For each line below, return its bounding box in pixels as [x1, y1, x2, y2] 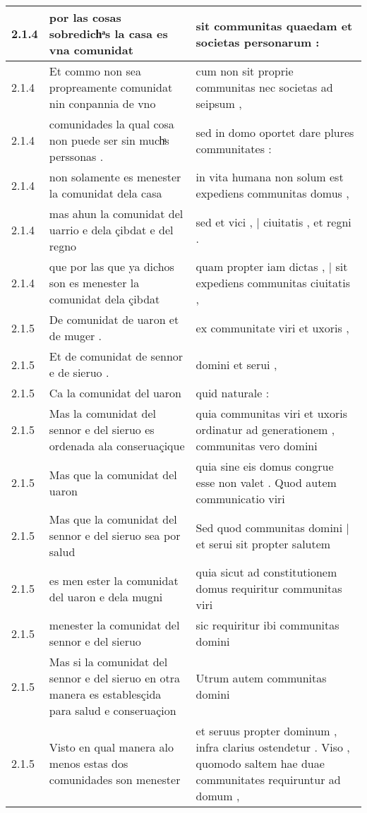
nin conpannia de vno [49, 95, 156, 112]
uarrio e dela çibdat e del [49, 222, 174, 238]
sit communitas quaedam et [195, 17, 353, 34]
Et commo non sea [49, 63, 141, 79]
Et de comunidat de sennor [49, 348, 183, 364]
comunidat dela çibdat [49, 291, 160, 307]
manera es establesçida [49, 686, 162, 702]
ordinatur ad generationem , [195, 421, 335, 438]
